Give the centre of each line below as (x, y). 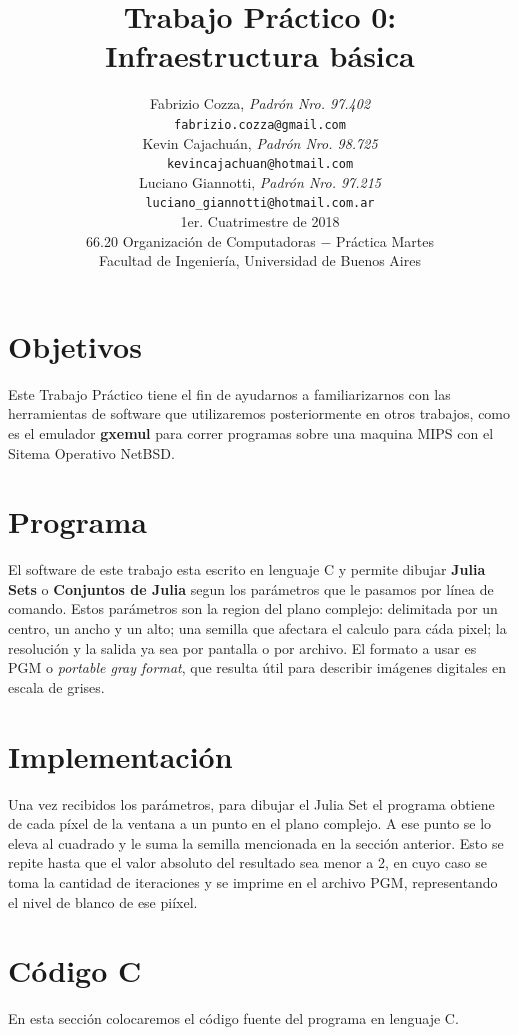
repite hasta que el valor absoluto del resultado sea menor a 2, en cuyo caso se (247, 862)
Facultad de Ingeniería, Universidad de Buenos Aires (260, 260)
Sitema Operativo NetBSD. (91, 452)
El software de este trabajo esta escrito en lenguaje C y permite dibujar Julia (247, 569)
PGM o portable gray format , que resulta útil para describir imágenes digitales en (257, 667)
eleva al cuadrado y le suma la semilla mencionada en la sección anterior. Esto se (256, 842)
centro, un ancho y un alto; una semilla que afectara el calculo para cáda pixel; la (257, 628)
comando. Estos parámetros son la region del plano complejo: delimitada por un (253, 608)
